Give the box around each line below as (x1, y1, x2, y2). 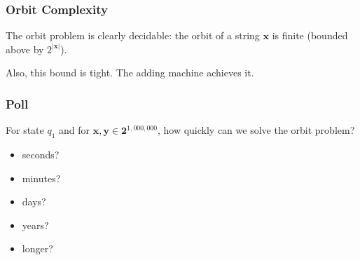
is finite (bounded (272, 28, 348, 43)
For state (6, 123, 44, 137)
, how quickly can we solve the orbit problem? (157, 123, 355, 137)
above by (6, 41, 44, 56)
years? (22, 217, 49, 232)
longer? (22, 241, 53, 256)
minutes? (22, 170, 61, 185)
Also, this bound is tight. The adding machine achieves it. (6, 65, 254, 80)
